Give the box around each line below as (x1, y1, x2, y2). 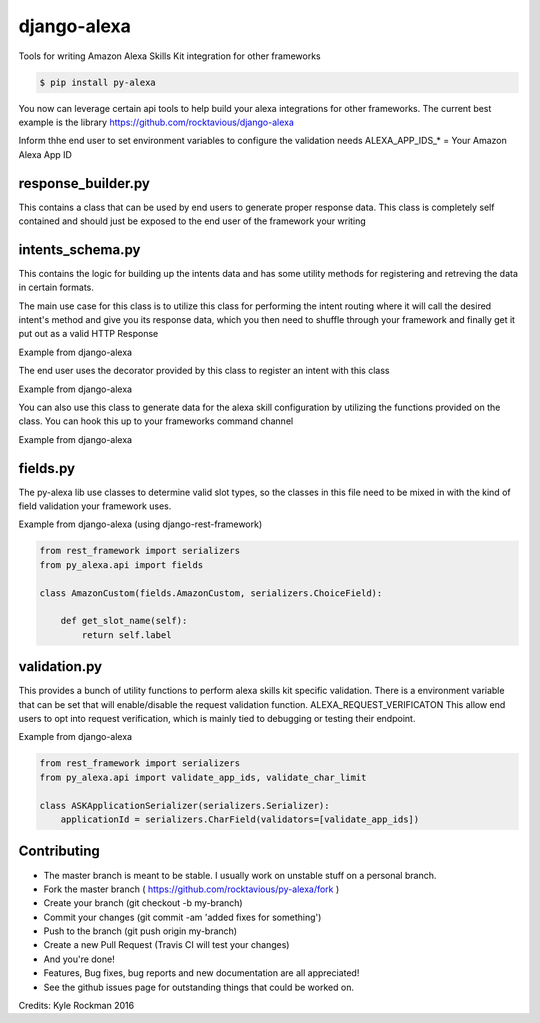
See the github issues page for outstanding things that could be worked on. (43, 981, 355, 993)
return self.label (81, 629, 172, 640)
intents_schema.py (18, 241, 141, 258)
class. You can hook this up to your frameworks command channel (18, 415, 294, 427)
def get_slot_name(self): (60, 615, 188, 627)
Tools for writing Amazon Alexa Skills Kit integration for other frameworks (18, 50, 321, 62)
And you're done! (43, 953, 115, 965)
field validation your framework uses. (18, 500, 172, 512)
